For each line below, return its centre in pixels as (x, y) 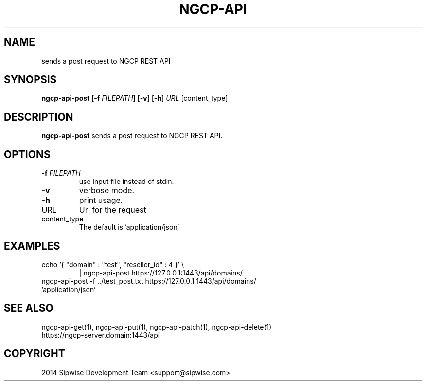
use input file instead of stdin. (126, 182)
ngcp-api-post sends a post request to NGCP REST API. (132, 136)
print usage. (101, 200)
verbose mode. (107, 191)
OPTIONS (27, 154)
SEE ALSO (29, 308)
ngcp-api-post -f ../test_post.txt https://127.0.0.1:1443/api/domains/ (149, 281)
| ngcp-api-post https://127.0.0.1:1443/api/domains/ (161, 273)
